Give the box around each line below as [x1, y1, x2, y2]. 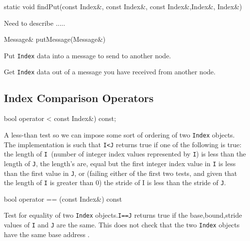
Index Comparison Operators [4, 90, 154, 105]
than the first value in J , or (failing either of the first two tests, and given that [4, 168, 237, 178]
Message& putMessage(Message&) [4, 34, 106, 44]
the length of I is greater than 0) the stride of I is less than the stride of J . [4, 177, 226, 188]
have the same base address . [4, 229, 90, 239]
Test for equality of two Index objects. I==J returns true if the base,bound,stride [4, 210, 242, 220]
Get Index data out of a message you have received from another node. [4, 67, 216, 77]
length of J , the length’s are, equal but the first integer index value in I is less [4, 158, 236, 168]
